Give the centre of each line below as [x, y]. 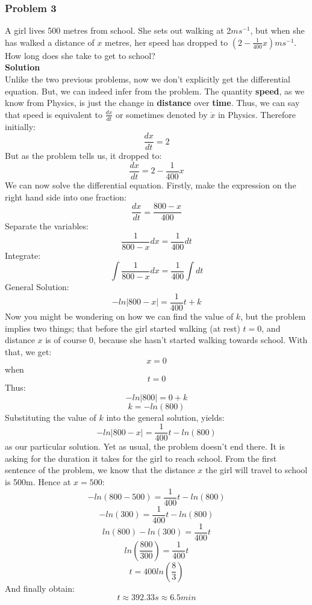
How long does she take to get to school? [80, 55]
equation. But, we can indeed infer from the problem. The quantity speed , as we [155, 91]
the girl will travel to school [256, 470]
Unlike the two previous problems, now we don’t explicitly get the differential [148, 79]
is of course [66, 340]
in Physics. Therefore [257, 114]
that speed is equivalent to [54, 114]
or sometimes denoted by [161, 114]
